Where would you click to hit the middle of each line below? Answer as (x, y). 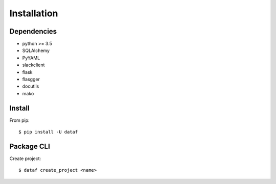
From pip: (20, 120)
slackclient (33, 65)
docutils (31, 86)
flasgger (31, 80)
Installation (34, 13)
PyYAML (31, 58)
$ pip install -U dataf (48, 132)
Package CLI (30, 146)
